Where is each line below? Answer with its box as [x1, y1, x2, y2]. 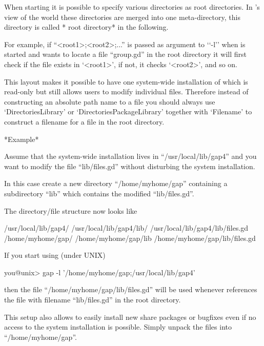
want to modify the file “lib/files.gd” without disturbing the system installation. [4, 160, 255, 171]
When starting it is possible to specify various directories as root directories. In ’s [4, 2, 260, 12]
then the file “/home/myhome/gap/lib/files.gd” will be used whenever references [4, 284, 257, 295]
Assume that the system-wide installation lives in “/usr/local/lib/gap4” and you [4, 151, 257, 161]
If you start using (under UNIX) [4, 250, 106, 260]
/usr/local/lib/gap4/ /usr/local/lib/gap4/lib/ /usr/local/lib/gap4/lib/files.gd [4, 222, 249, 233]
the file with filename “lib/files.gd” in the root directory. [4, 294, 181, 305]
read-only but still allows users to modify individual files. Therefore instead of [4, 86, 249, 97]
